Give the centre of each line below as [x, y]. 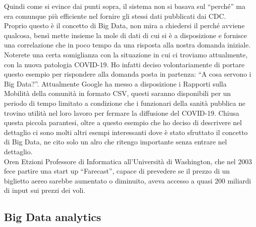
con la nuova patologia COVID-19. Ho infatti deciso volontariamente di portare [124, 64]
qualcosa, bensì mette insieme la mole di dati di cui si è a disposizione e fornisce [126, 35]
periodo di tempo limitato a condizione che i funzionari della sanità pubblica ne [125, 103]
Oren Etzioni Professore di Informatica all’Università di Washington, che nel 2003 [128, 161]
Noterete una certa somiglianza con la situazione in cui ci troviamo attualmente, [126, 54]
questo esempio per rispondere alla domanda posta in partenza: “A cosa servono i [128, 74]
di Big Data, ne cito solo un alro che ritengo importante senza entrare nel [116, 142]
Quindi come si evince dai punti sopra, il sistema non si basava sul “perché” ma [125, 6]
